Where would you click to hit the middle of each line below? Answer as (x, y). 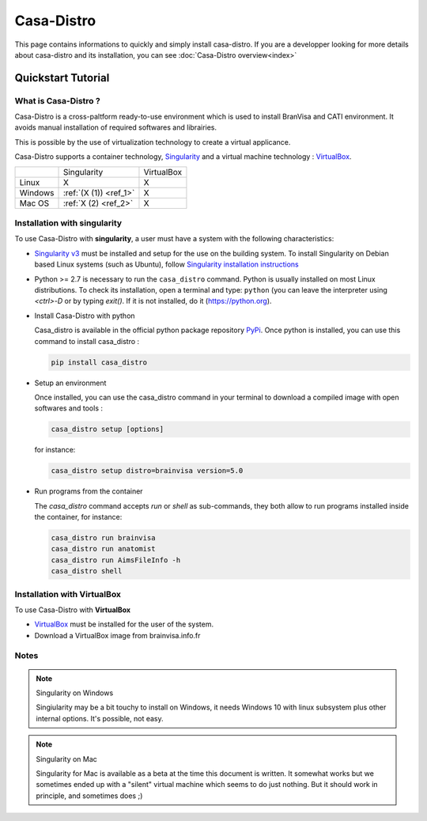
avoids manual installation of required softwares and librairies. (116, 127)
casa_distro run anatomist (103, 549)
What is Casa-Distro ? (57, 100)
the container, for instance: (78, 517)
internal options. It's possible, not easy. (100, 718)
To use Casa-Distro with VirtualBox (72, 610)
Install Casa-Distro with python (85, 316)
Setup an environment (70, 383)
